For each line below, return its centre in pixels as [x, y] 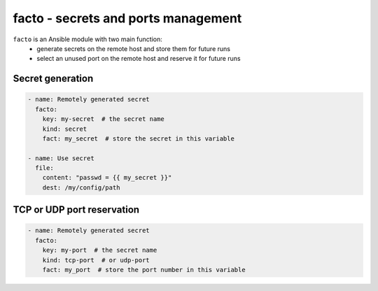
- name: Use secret [61, 158]
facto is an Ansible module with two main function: [87, 39]
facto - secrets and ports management [127, 18]
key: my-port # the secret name [100, 250]
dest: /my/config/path [81, 187]
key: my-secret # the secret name [103, 119]
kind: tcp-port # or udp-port [96, 260]
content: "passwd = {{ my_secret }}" [107, 178]
